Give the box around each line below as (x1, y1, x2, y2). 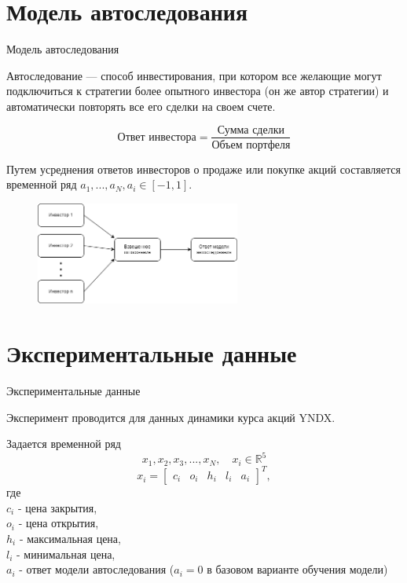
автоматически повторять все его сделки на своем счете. (6, 97, 276, 114)
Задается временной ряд (6, 435, 121, 452)
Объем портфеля (211, 139, 291, 151)
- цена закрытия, (17, 499, 97, 515)
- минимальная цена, (16, 545, 115, 562)
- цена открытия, (18, 515, 99, 531)
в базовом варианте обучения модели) (207, 561, 388, 577)
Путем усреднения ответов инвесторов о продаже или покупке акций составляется (6, 160, 401, 177)
